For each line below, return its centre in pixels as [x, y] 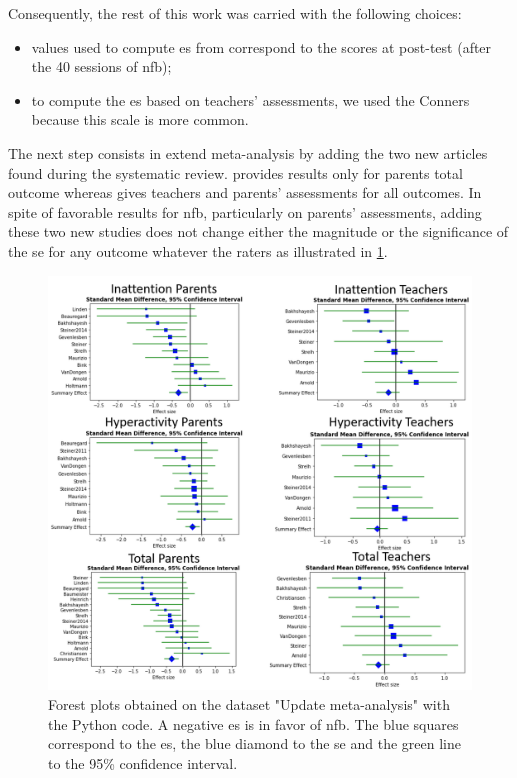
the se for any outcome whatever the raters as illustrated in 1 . [198, 250]
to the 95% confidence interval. [143, 762]
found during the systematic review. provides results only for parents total [235, 172]
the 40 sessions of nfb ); [101, 66]
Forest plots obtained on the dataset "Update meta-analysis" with [249, 704]
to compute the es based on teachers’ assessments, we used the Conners [250, 99]
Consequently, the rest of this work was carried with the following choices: [235, 13]
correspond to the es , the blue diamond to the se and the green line [254, 743]
